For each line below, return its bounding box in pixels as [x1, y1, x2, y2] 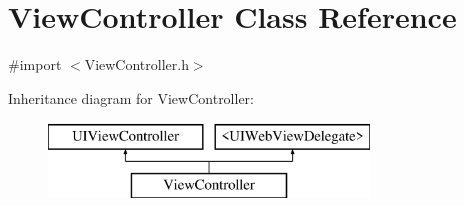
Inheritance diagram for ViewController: [8, 87, 254, 108]
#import [8, 54, 62, 75]
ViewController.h [84, 54, 189, 75]
